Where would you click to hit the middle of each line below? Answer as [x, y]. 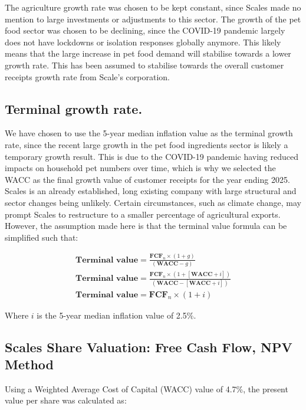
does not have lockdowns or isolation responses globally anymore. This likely [143, 42]
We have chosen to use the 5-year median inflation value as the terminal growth [149, 133]
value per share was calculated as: [66, 400]
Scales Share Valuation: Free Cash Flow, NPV [149, 347]
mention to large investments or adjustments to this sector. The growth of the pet [153, 19]
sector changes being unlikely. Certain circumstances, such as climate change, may [153, 202]
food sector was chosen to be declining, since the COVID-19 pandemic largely [145, 30]
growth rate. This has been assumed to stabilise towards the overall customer [144, 65]
